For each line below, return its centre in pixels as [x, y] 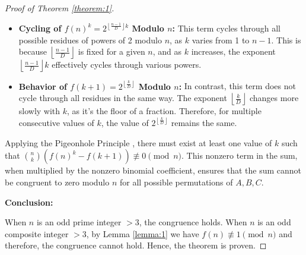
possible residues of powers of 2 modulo [90, 40]
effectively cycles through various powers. [127, 64]
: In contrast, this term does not [237, 86]
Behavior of [43, 86]
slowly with [39, 111]
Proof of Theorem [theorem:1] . [60, 8]
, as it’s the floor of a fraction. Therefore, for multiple [164, 111]
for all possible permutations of [176, 182]
